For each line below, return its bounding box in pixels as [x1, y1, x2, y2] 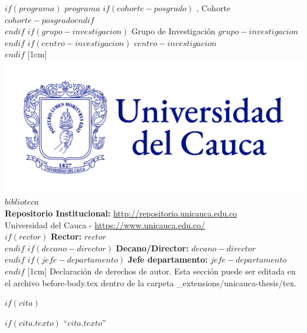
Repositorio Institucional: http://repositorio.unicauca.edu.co [5, 207, 237, 219]
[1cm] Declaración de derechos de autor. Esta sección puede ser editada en [27, 265, 296, 277]
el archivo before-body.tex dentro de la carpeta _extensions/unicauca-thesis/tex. [5, 276, 296, 289]
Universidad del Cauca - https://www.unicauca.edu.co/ [5, 218, 205, 231]
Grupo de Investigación [131, 25, 215, 37]
